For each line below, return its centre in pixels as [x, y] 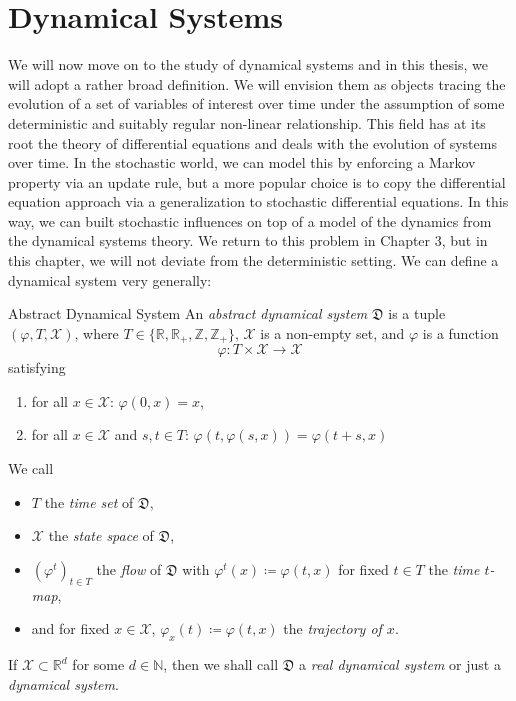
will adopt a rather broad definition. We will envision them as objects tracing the [257, 83]
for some [98, 664]
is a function [460, 332]
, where [96, 332]
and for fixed [70, 628]
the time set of [89, 501]
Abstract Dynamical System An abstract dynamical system [188, 313]
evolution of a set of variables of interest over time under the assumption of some [256, 103]
